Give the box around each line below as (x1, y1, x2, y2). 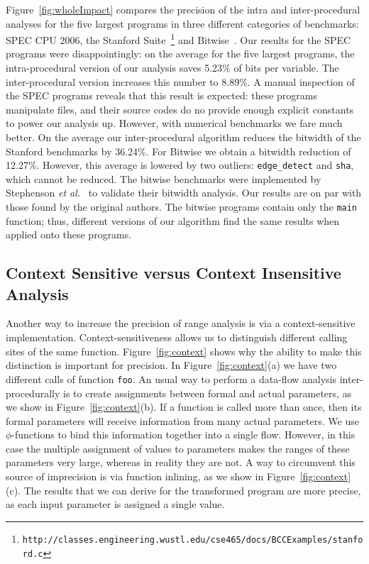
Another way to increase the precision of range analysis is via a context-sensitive (6, 316, 356, 331)
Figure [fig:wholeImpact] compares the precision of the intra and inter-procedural (6, 2, 360, 16)
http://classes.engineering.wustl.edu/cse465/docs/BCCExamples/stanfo (22, 534, 363, 545)
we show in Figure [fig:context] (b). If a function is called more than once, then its (6, 399, 362, 414)
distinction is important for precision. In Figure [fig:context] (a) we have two (6, 358, 337, 372)
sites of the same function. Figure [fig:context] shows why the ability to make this (6, 343, 362, 358)
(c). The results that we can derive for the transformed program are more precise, (6, 482, 361, 497)
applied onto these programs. (6, 227, 132, 242)
